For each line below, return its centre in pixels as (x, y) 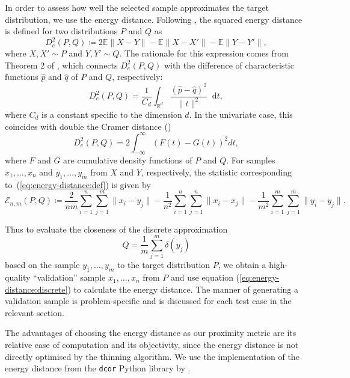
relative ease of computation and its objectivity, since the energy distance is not (152, 345)
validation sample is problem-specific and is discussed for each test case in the (148, 301)
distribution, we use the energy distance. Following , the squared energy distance (154, 19)
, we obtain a (242, 265)
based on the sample (42, 265)
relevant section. (35, 312)
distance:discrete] (36, 289)
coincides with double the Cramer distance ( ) (88, 126)
